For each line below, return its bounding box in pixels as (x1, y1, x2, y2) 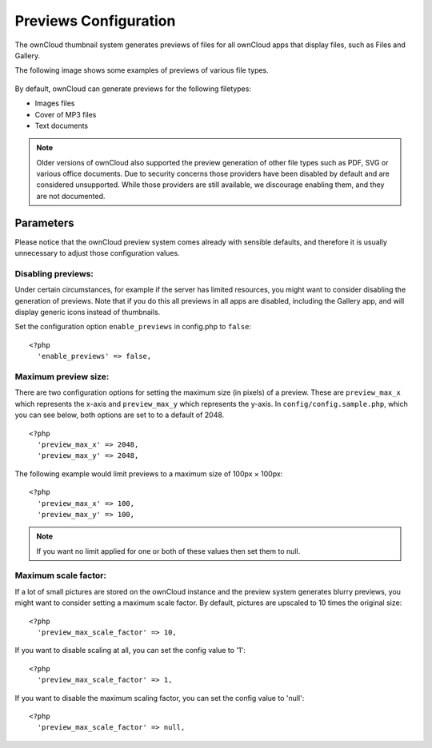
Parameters (14, 216, 74, 229)
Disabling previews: (14, 268, 94, 279)
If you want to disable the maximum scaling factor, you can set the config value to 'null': (14, 693, 305, 702)
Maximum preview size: (14, 372, 110, 382)
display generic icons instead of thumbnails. (14, 308, 161, 317)
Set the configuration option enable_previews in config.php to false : (14, 322, 252, 332)
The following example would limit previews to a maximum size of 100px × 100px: (14, 468, 283, 479)
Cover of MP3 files (34, 109, 97, 119)
